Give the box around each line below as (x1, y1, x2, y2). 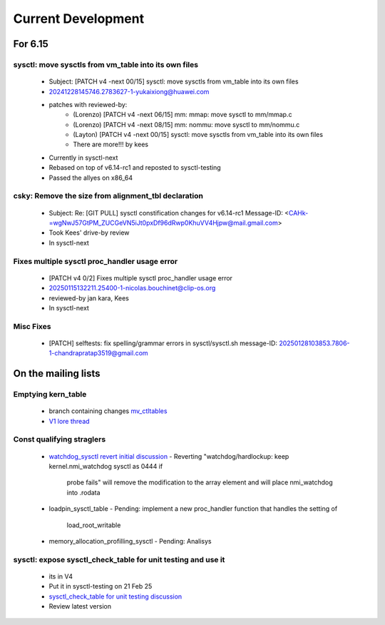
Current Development (13, 11, 145, 26)
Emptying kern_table (13, 390, 87, 400)
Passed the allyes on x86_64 (48, 173, 133, 182)
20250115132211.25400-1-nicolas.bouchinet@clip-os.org (48, 284, 216, 293)
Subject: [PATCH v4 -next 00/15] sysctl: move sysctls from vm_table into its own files (48, 77, 299, 86)
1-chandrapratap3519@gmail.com (48, 349, 149, 357)
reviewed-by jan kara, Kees (48, 293, 130, 303)
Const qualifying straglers (13, 435, 106, 444)
